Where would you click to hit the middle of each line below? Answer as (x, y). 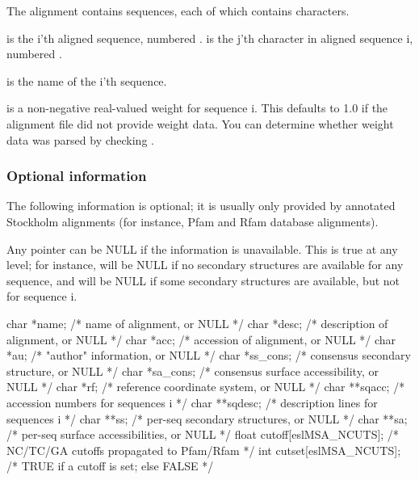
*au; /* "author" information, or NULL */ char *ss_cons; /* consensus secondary (209, 355)
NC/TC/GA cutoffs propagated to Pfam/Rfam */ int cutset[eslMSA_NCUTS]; (204, 450)
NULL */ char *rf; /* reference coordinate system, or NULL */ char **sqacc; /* (206, 387)
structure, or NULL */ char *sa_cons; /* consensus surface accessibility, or (193, 371)
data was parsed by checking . (80, 139)
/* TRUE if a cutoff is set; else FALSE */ (110, 466)
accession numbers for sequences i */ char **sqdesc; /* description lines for (192, 402)
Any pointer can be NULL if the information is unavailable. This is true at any (202, 248)
